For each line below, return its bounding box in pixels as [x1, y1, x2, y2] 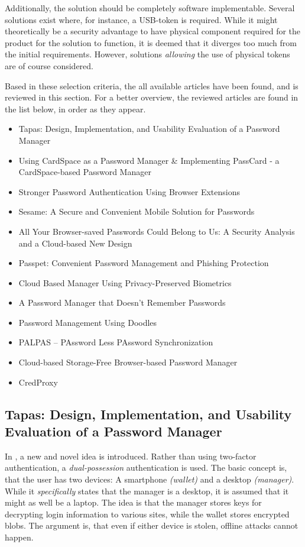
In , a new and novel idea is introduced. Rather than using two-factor [5, 449, 257, 462]
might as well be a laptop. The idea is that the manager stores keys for [5, 496, 262, 509]
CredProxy [18, 376, 58, 388]
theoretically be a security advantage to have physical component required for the [5, 25, 301, 37]
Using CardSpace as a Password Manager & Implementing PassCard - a [18, 154, 280, 166]
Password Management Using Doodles [18, 316, 157, 328]
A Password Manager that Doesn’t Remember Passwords [18, 296, 226, 309]
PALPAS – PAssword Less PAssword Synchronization [18, 336, 213, 348]
